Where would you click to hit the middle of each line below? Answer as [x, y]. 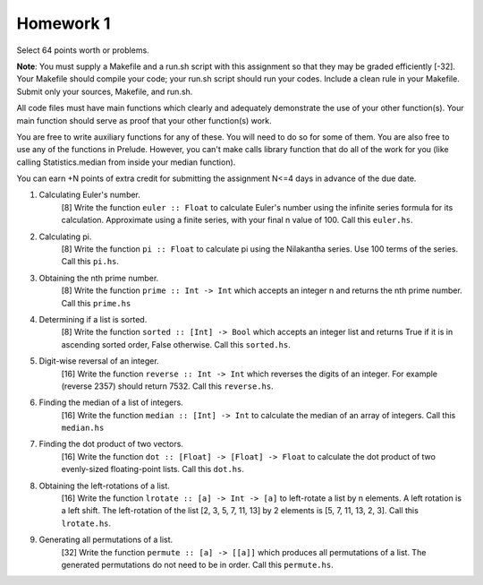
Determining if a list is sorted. [93, 319]
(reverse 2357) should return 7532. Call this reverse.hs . [167, 386]
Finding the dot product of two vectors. [111, 444]
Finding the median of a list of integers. [111, 402]
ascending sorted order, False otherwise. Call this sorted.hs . [176, 344]
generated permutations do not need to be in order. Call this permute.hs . [198, 565]
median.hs [83, 428]
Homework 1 [64, 23]
